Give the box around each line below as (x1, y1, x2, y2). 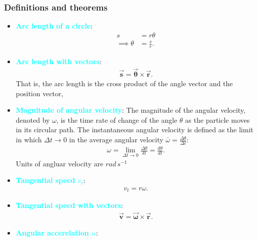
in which (15, 134, 42, 145)
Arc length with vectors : (15, 56, 101, 67)
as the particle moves (185, 114, 250, 125)
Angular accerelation (15, 227, 89, 238)
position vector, (15, 88, 63, 98)
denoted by (15, 114, 50, 125)
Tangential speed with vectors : (15, 200, 123, 210)
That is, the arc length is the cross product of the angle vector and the (15, 78, 233, 89)
